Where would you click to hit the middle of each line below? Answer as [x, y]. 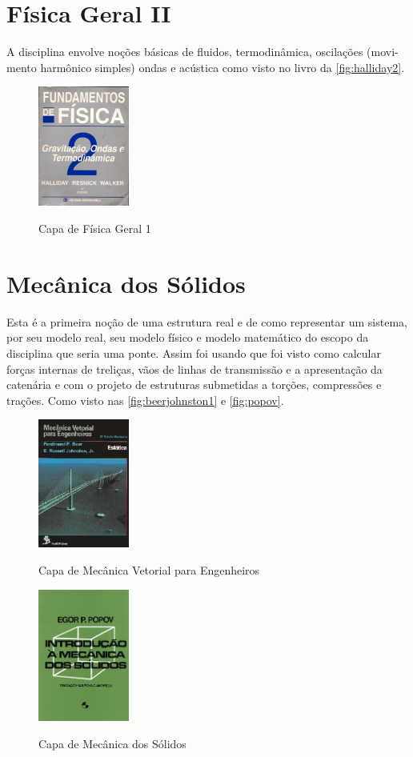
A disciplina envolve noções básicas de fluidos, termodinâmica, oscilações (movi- [202, 52]
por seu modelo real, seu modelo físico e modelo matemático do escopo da [188, 337]
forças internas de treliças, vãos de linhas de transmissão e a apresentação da [194, 368]
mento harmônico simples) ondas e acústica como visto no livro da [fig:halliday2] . [206, 67]
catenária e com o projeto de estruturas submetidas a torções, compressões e [194, 385]
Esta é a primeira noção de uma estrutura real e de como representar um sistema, [207, 321]
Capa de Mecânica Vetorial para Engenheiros [149, 569]
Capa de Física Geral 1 [95, 228]
